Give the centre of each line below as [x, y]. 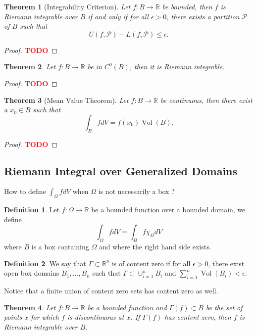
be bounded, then [187, 6]
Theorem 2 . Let [30, 67]
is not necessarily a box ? [136, 191]
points [13, 317]
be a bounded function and [127, 307]
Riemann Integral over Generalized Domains [121, 170]
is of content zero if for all [151, 263]
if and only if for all [118, 16]
